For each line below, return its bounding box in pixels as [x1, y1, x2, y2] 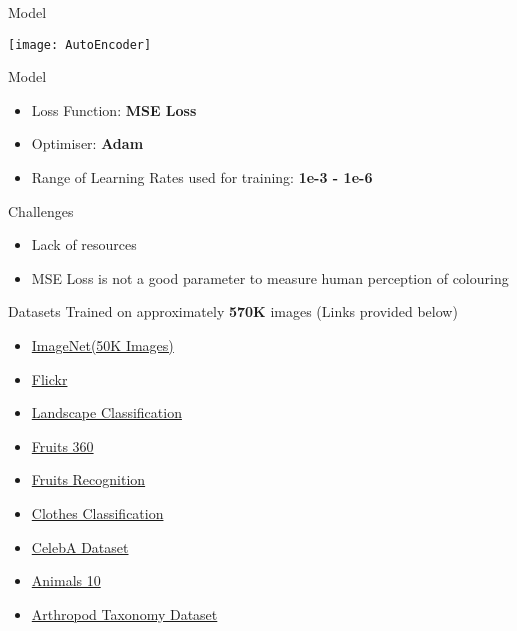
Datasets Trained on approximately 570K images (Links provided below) [8, 301, 458, 322]
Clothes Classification [31, 502, 164, 523]
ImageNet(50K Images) [31, 335, 174, 355]
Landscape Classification [31, 402, 182, 423]
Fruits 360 [31, 435, 94, 456]
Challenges [8, 200, 74, 221]
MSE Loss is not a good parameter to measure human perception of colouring [31, 267, 509, 288]
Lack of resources [31, 234, 137, 255]
